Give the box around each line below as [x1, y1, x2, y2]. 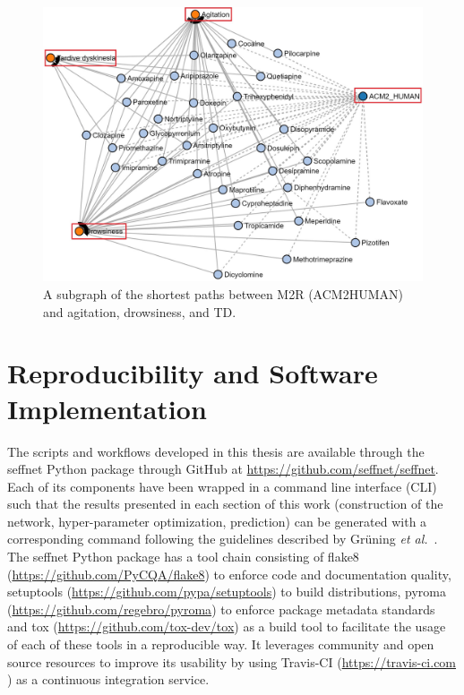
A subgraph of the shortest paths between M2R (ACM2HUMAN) [43, 285, 403, 303]
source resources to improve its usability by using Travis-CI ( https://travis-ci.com [7, 652, 457, 671]
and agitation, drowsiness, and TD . [43, 302, 236, 321]
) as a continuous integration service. [7, 670, 210, 689]
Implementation [7, 390, 207, 426]
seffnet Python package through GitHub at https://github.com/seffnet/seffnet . [7, 459, 439, 478]
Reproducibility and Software [7, 355, 378, 391]
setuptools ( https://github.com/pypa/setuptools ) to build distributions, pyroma [7, 582, 446, 601]
